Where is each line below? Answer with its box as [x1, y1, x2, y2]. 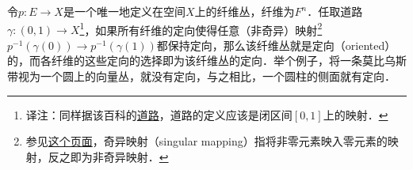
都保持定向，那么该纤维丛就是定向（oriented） [156, 36, 396, 53]
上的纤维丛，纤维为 [194, 3, 295, 19]
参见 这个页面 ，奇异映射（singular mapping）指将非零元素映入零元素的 [25, 133, 388, 149]
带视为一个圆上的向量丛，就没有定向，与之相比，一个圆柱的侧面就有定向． [7, 68, 396, 85]
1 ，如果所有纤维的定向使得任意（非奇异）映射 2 [79, 19, 323, 38]
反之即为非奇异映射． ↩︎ [48, 148, 169, 164]
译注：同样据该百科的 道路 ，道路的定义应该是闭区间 [25, 106, 293, 123]
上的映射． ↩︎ [323, 106, 388, 123]
